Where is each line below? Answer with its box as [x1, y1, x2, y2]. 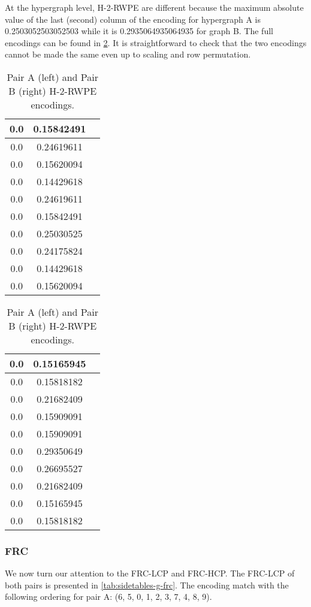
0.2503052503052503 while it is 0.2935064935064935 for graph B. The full [5, 25, 273, 37]
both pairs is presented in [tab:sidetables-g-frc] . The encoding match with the [5, 578, 289, 591]
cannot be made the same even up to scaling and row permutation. [5, 48, 251, 61]
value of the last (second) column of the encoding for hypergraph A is [5, 13, 261, 25]
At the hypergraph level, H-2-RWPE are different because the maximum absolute [5, 1, 304, 13]
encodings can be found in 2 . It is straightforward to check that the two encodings [5, 36, 307, 49]
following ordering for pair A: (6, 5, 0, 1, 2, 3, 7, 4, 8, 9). [5, 590, 212, 603]
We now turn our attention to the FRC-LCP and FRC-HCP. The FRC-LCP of [5, 567, 295, 579]
